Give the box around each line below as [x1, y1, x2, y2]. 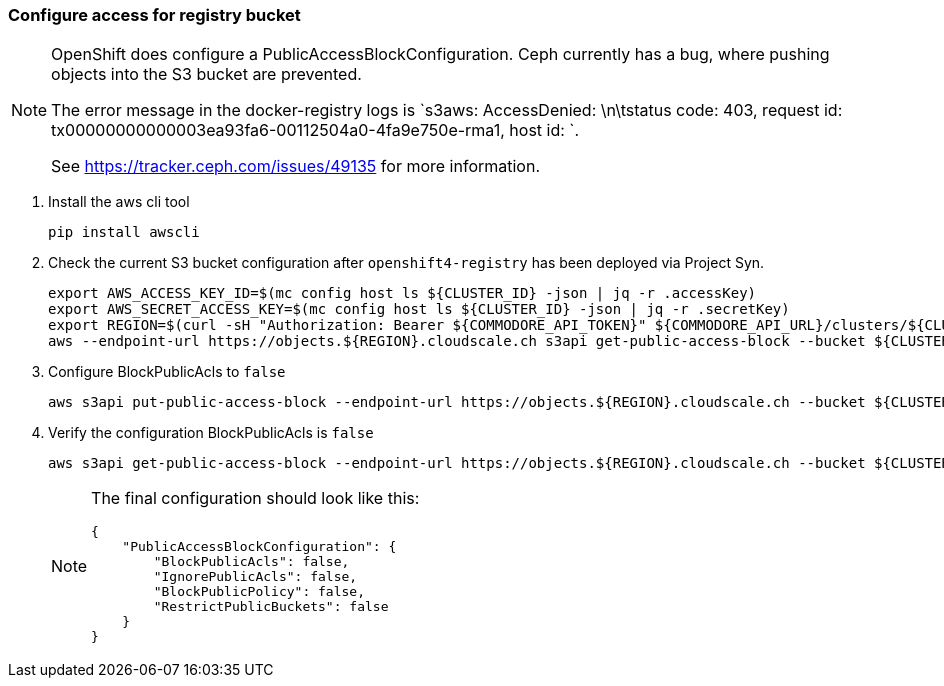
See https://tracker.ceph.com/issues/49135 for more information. [51, 156, 541, 177]
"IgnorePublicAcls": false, [153, 569, 358, 585]
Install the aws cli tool [48, 193, 190, 211]
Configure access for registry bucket [8, 5, 301, 25]
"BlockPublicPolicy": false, [153, 584, 365, 600]
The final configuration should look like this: [91, 488, 420, 509]
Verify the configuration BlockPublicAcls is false [48, 424, 374, 442]
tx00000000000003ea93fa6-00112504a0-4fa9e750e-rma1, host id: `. [51, 120, 580, 141]
